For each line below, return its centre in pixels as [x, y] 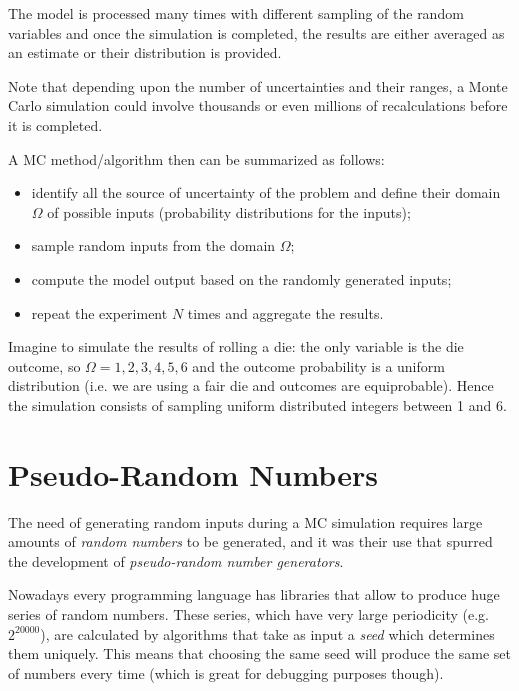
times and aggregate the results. [285, 312]
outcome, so [44, 365]
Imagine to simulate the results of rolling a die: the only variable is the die [236, 346]
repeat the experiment [99, 312]
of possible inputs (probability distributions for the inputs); [229, 211]
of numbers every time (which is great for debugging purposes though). [226, 672]
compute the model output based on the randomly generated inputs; [241, 278]
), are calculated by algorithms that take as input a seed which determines [267, 633]
